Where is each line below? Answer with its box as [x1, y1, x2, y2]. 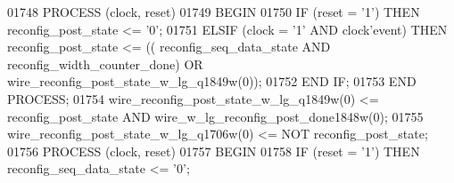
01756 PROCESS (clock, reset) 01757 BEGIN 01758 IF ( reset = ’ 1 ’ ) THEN [7, 141, 420, 160]
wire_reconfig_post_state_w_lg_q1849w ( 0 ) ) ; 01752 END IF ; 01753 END [7, 72, 417, 91]
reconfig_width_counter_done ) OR [7, 54, 203, 73]
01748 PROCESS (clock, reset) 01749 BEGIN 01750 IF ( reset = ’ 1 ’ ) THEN [7, 3, 420, 20]
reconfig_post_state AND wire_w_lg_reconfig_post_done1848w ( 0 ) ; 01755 [7, 107, 424, 125]
